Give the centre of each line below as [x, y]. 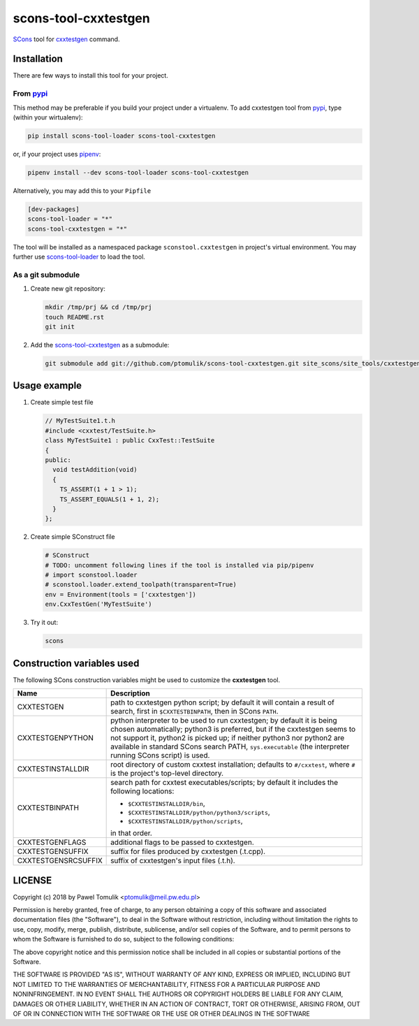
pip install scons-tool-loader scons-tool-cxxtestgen [122, 136]
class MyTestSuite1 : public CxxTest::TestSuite [130, 441]
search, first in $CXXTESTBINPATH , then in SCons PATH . [194, 711]
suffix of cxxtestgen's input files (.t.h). [173, 861]
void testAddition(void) [95, 470]
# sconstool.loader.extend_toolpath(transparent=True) [141, 585]
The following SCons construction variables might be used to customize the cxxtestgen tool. [147, 680]
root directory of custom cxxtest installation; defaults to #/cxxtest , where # [233, 765]
